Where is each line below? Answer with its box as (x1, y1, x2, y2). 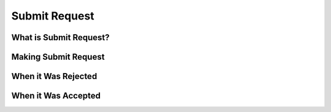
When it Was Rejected (11, 71, 97, 82)
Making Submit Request (11, 52, 105, 62)
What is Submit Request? (11, 32, 110, 43)
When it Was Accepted (11, 91, 101, 101)
